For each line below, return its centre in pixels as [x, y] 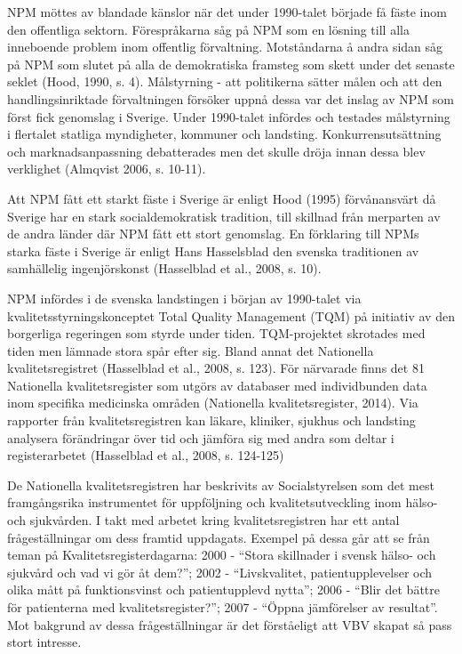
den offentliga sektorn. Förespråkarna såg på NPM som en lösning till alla [208, 29]
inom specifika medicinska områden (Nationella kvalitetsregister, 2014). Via [213, 403]
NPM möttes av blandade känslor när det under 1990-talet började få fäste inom [227, 12]
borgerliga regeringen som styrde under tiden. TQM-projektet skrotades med [216, 333]
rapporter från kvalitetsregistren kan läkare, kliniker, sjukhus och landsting [211, 420]
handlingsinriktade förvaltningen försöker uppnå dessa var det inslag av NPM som [231, 98]
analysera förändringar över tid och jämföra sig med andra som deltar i [201, 437]
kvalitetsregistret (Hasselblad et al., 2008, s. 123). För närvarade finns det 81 [216, 368]
